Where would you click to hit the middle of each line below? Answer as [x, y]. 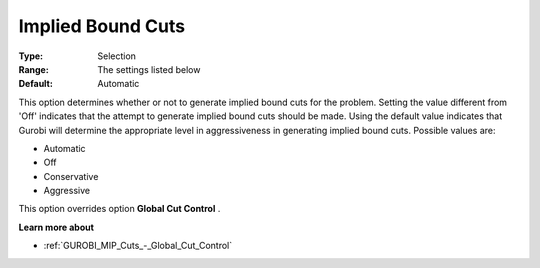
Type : [31, 56]
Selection [117, 56]
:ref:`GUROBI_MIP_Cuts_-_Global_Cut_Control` [138, 246]
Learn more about [56, 227]
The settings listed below [149, 69]
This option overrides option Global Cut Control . [119, 209]
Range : [33, 69]
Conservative [71, 176]
